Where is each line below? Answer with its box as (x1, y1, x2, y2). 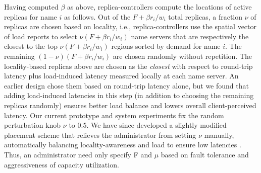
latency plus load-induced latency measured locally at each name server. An (4, 70, 239, 81)
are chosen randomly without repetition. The (113, 50, 252, 61)
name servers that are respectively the (131, 31, 249, 41)
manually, (204, 129, 234, 140)
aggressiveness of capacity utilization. (4, 159, 119, 169)
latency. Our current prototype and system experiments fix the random (4, 110, 224, 120)
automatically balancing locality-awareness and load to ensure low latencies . (4, 139, 241, 150)
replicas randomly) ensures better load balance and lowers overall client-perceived (4, 100, 256, 110)
